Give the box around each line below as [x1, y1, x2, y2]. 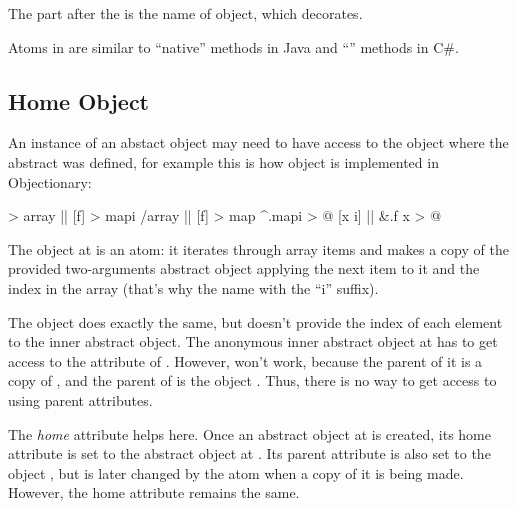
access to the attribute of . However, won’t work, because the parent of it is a [8, 350, 483, 371]
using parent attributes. [8, 389, 153, 410]
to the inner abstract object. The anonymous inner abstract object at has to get [8, 331, 498, 352]
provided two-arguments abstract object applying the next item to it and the [8, 258, 480, 279]
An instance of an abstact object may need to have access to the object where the [8, 132, 509, 153]
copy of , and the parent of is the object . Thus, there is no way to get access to [8, 370, 497, 391]
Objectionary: [8, 171, 92, 192]
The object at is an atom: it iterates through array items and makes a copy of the [8, 238, 509, 259]
